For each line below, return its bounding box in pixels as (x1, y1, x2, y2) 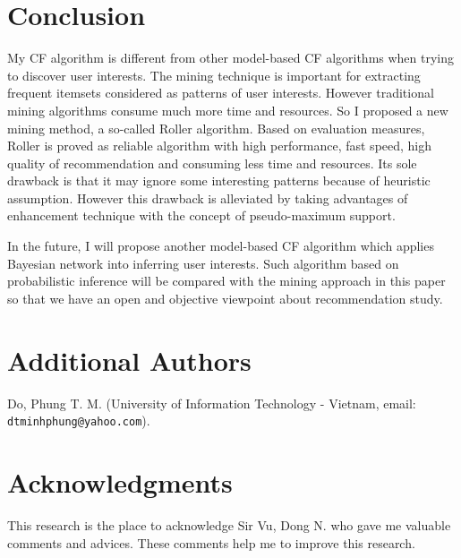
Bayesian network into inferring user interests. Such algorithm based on (7, 253, 399, 272)
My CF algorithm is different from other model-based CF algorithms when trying (7, 48, 455, 67)
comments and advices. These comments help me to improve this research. (7, 533, 415, 552)
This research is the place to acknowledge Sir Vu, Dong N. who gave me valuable (7, 515, 451, 534)
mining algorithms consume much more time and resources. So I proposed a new (7, 100, 448, 119)
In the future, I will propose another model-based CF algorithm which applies (7, 236, 434, 255)
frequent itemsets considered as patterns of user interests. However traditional (7, 83, 434, 102)
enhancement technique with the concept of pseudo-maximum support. (7, 206, 396, 225)
